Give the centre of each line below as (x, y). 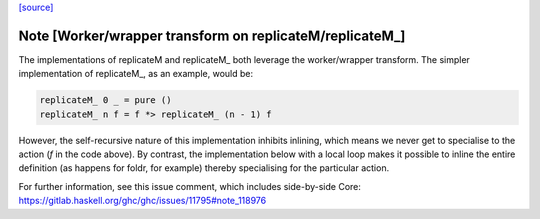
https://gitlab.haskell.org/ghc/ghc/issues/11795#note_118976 (142, 201)
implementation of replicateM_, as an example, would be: (136, 74)
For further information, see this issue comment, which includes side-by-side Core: (190, 186)
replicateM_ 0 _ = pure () (105, 100)
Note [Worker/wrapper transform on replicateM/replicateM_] (212, 35)
